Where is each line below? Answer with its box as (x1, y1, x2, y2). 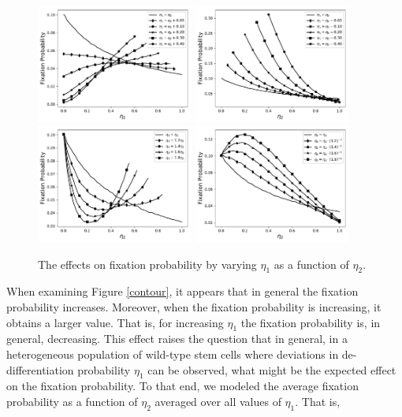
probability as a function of (6, 393, 138, 409)
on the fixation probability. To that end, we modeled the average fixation (6, 378, 359, 394)
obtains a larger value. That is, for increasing (6, 314, 224, 330)
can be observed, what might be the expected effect (147, 361, 396, 378)
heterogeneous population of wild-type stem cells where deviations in (6, 345, 339, 362)
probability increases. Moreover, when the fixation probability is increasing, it (6, 298, 382, 315)
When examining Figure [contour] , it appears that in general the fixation (6, 283, 359, 300)
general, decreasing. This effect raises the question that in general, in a (6, 330, 348, 347)
